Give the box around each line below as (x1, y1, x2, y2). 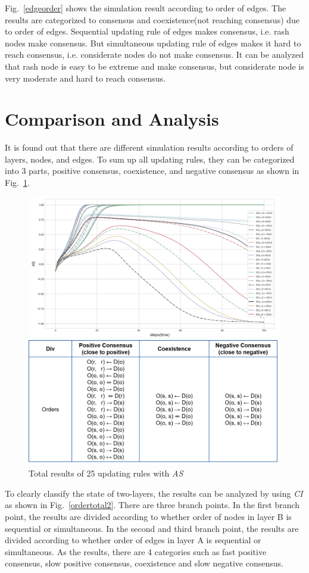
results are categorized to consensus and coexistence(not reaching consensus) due (5, 13, 300, 26)
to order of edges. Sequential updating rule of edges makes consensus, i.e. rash (5, 25, 289, 38)
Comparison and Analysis (5, 107, 219, 131)
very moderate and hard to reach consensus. (5, 71, 166, 84)
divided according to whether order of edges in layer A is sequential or (5, 534, 261, 546)
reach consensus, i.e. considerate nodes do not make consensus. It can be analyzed (5, 48, 304, 61)
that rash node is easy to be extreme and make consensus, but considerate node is (5, 60, 304, 72)
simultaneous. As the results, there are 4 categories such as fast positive (5, 545, 267, 558)
